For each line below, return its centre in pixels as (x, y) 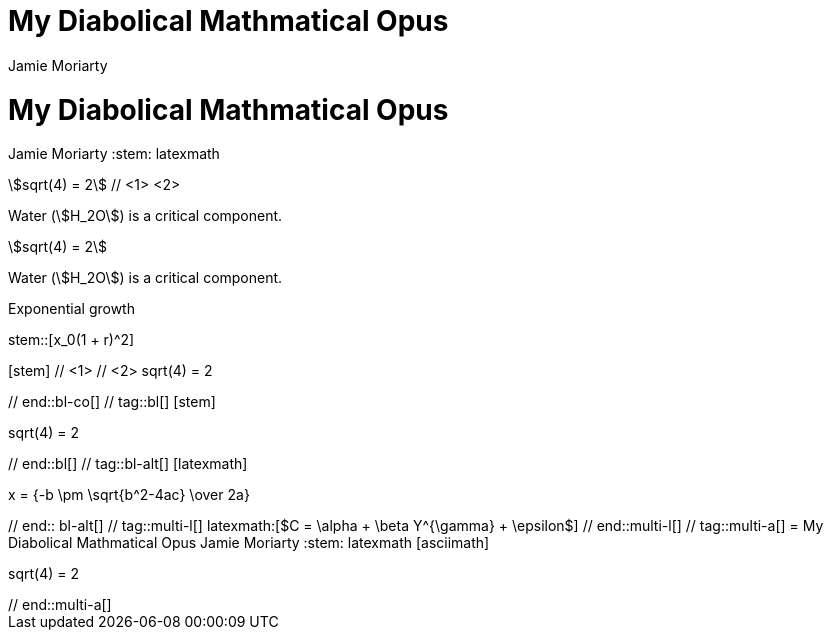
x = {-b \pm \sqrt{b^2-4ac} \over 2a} (129, 495)
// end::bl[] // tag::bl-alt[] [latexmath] (128, 464)
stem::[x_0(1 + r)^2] (71, 340)
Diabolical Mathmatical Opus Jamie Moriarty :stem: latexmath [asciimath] (249, 543)
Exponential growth (71, 309)
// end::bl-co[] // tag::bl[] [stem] (112, 402)
